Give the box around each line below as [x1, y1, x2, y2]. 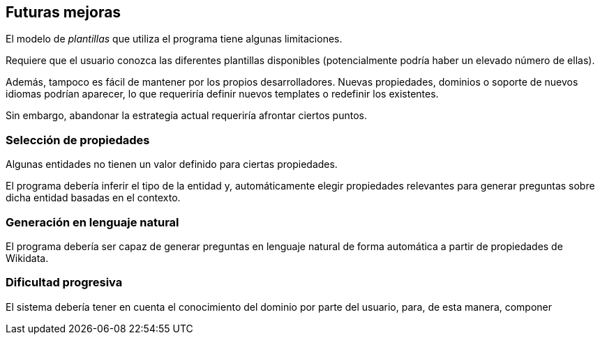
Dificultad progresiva [6, 275, 123, 290]
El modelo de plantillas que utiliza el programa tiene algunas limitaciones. [6, 33, 343, 45]
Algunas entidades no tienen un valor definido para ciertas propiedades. [6, 158, 338, 171]
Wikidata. [6, 252, 49, 264]
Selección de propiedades [6, 132, 150, 147]
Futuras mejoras [6, 3, 121, 21]
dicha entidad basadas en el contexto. [6, 192, 181, 204]
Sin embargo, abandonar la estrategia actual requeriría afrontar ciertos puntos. [6, 109, 367, 122]
